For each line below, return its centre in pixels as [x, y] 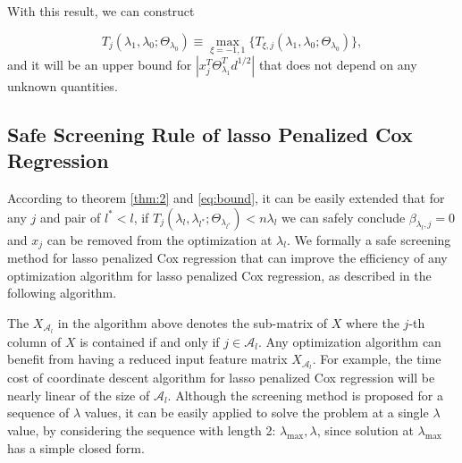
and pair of [70, 217]
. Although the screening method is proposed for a [305, 395]
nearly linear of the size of [79, 395]
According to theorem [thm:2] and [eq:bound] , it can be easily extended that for [226, 198]
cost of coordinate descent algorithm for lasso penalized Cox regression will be [221, 378]
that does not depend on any [338, 64]
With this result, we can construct [101, 11]
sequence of [38, 412]
